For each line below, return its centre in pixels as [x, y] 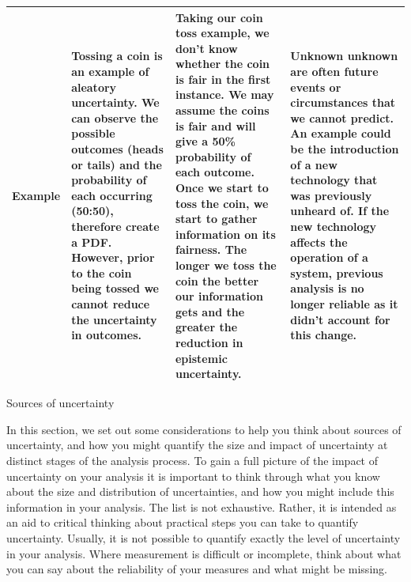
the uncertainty [114, 319]
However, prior [113, 257]
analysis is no [327, 288]
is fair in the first [223, 79]
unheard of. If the [340, 211]
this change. [324, 335]
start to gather [216, 219]
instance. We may [224, 94]
